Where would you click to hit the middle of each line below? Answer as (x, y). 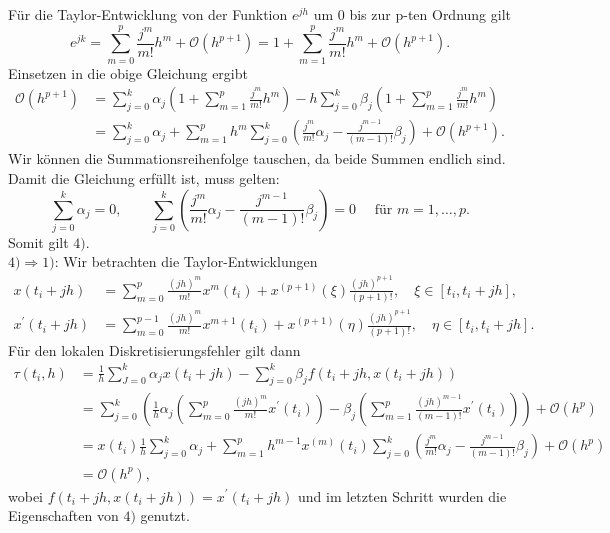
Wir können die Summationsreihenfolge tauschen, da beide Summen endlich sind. (257, 158)
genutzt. (165, 515)
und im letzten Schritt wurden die (402, 495)
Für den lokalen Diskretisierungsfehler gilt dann (154, 349)
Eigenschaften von (63, 515)
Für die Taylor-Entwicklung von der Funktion (148, 14)
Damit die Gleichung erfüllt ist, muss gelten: (144, 177)
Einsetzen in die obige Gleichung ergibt (128, 72)
